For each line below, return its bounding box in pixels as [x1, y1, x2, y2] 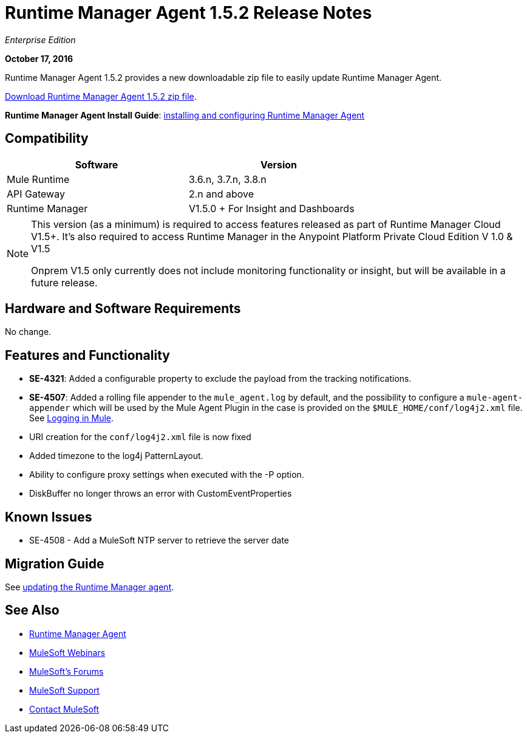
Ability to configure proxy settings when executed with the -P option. [29, 469, 304, 480]
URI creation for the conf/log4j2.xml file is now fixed [29, 432, 251, 443]
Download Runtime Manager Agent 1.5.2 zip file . [5, 91, 197, 102]
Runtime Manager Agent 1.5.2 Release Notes [5, 2, 372, 23]
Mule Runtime [7, 173, 70, 185]
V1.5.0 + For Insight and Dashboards [189, 202, 355, 215]
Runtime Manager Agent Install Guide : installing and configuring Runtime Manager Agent [5, 109, 365, 120]
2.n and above [189, 187, 254, 200]
